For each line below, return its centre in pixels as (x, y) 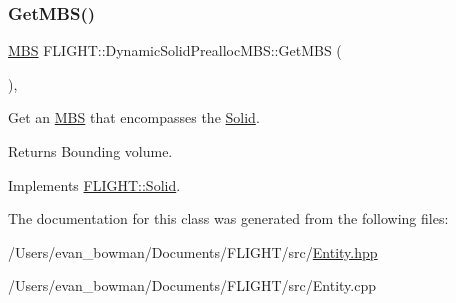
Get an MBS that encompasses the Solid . (134, 117)
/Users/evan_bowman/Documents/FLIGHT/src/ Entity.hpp (193, 251)
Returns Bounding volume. (90, 151)
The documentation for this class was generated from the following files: (228, 218)
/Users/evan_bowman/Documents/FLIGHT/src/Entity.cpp (192, 285)
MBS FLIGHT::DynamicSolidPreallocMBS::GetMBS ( (175, 50)
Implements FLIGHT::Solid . (94, 184)
